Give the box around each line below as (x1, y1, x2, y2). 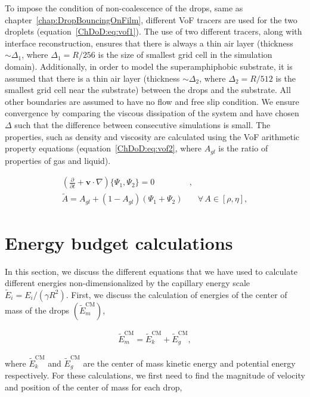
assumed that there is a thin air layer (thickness (5, 72, 180, 84)
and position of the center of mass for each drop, (5, 380, 182, 393)
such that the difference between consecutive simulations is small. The (14, 118, 271, 131)
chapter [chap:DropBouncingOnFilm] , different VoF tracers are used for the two (5, 13, 297, 26)
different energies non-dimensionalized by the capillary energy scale (5, 277, 250, 289)
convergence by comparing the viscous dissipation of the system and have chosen (5, 107, 299, 119)
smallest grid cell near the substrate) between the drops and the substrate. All (5, 83, 291, 96)
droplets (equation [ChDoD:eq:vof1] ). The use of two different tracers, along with (5, 25, 302, 38)
